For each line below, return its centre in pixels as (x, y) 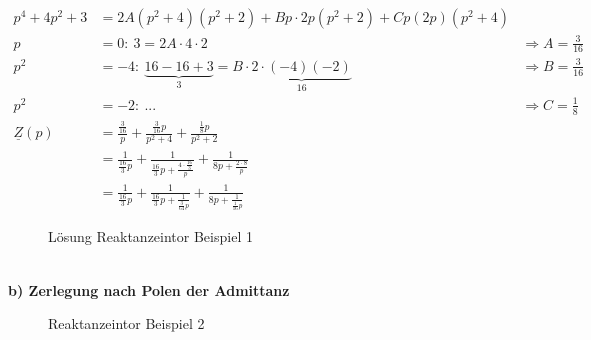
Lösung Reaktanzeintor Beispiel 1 (150, 236)
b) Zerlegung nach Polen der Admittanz (149, 289)
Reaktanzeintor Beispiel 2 (126, 323)
